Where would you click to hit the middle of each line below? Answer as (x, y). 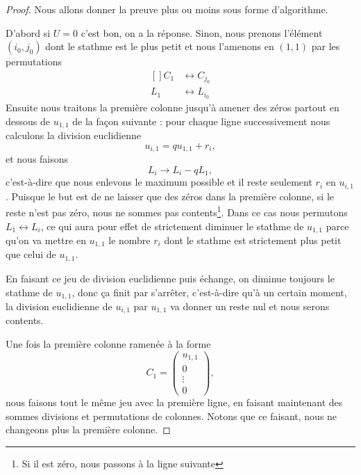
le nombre (129, 240)
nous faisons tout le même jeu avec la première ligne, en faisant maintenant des (174, 402)
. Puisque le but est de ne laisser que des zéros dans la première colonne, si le (170, 196)
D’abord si (28, 32)
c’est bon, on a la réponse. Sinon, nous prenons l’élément (202, 32)
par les (326, 46)
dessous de (28, 121)
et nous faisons (37, 159)
